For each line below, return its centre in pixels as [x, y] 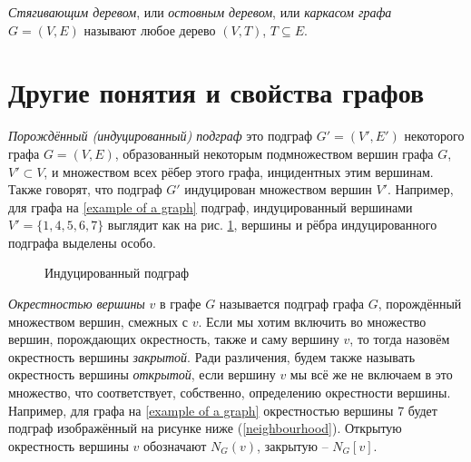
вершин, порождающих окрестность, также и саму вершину [174, 339]
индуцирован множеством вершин [278, 189]
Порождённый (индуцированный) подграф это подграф [161, 136]
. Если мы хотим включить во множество [312, 321]
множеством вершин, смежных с [98, 321]
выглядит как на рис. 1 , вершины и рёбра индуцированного [272, 225]
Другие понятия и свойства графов [216, 92]
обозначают [175, 445]
